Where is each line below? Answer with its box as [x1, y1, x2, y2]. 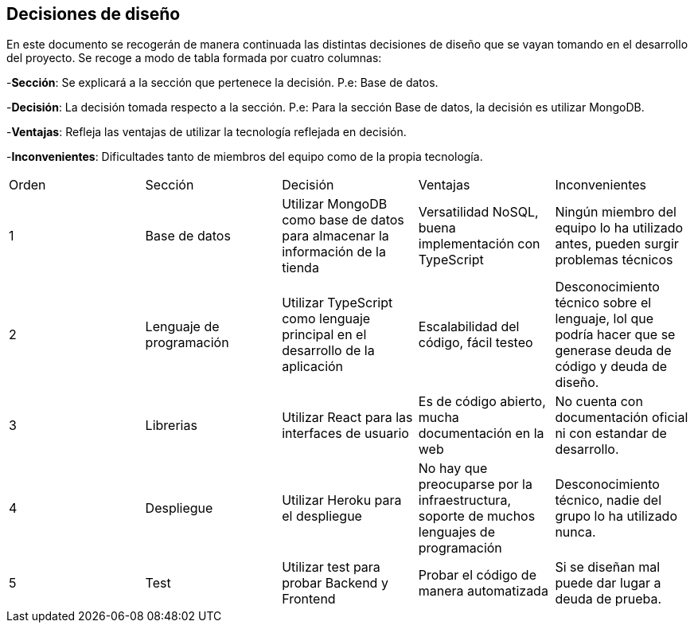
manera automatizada [418, 583, 548, 600]
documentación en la [418, 425, 544, 442]
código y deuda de [555, 358, 668, 375]
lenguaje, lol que [555, 311, 654, 327]
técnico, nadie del [555, 492, 662, 509]
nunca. [555, 524, 596, 541]
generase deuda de [555, 342, 672, 359]
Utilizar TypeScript [282, 295, 393, 311]
